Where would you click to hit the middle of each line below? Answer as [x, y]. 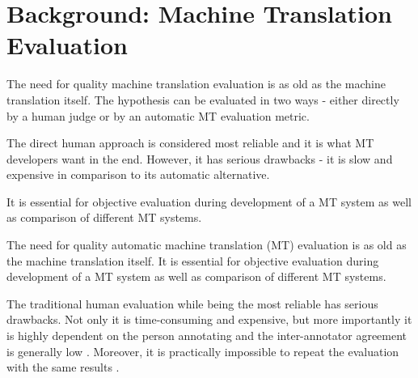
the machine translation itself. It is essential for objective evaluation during [193, 260]
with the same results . [63, 367]
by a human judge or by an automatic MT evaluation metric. [158, 115]
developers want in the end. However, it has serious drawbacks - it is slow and [200, 158]
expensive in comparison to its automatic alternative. [138, 174]
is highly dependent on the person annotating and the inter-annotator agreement [207, 336]
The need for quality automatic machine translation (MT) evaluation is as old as [207, 245]
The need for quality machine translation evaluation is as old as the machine [196, 84]
